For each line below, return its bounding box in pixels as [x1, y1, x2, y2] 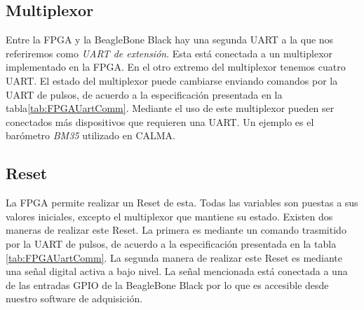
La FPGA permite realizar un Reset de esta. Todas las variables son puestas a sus [6, 195, 358, 210]
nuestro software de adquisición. [6, 291, 143, 306]
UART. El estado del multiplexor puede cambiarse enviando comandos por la [6, 73, 338, 87]
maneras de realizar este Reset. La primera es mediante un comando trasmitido [6, 223, 346, 237]
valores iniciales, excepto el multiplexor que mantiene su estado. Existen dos [6, 209, 333, 223]
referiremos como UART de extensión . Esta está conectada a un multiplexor [6, 45, 333, 60]
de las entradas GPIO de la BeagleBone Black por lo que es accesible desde [6, 277, 329, 292]
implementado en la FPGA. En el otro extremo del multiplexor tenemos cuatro [6, 59, 346, 74]
